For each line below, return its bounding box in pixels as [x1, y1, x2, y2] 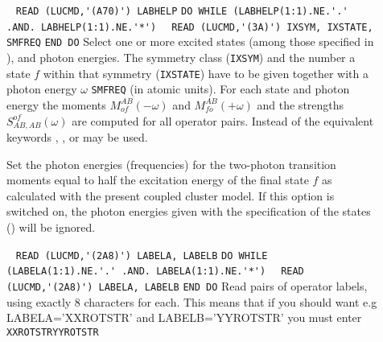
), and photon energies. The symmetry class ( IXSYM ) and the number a [6, 48, 356, 65]
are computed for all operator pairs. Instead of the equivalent [72, 112, 374, 129]
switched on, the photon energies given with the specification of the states [6, 203, 371, 220]
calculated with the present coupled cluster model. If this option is [6, 187, 335, 204]
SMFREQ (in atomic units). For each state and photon [91, 80, 350, 97]
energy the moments [6, 96, 106, 113]
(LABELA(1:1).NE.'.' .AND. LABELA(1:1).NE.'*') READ [6, 266, 304, 278]
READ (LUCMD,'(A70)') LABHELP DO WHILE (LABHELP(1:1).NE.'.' [15, 6, 348, 17]
